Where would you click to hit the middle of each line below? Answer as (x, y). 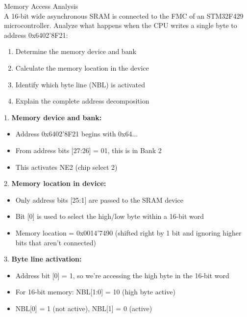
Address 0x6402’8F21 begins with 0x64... (77, 134)
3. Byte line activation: (43, 259)
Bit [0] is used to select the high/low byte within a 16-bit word (110, 216)
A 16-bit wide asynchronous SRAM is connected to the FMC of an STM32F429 (124, 15)
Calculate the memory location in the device (82, 67)
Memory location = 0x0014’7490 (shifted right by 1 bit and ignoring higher (128, 232)
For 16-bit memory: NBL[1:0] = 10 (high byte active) (95, 292)
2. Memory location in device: (55, 183)
